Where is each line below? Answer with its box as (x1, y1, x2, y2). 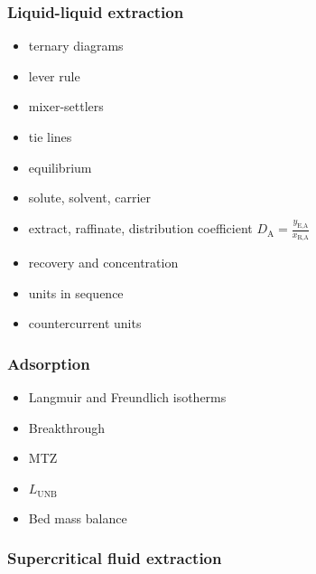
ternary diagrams (28, 36, 124, 55)
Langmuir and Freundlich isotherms (28, 388, 227, 407)
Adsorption (7, 352, 90, 374)
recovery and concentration (28, 253, 179, 272)
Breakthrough (28, 418, 106, 437)
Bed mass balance (28, 508, 127, 527)
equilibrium (28, 157, 92, 176)
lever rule (28, 66, 80, 85)
